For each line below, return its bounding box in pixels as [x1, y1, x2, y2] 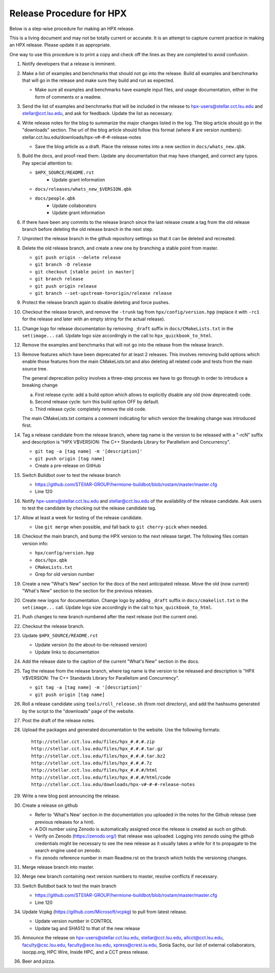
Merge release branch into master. [22, 864, 94, 870]
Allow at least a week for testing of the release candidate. [22, 514, 143, 521]
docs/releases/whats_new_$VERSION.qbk [35, 186, 132, 192]
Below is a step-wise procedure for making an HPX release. [9, 26, 134, 32]
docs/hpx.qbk [35, 557, 68, 563]
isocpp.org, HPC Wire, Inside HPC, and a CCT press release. [22, 948, 149, 955]
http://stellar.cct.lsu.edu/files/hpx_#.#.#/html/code [31, 774, 171, 780]
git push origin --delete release [35, 254, 121, 261]
